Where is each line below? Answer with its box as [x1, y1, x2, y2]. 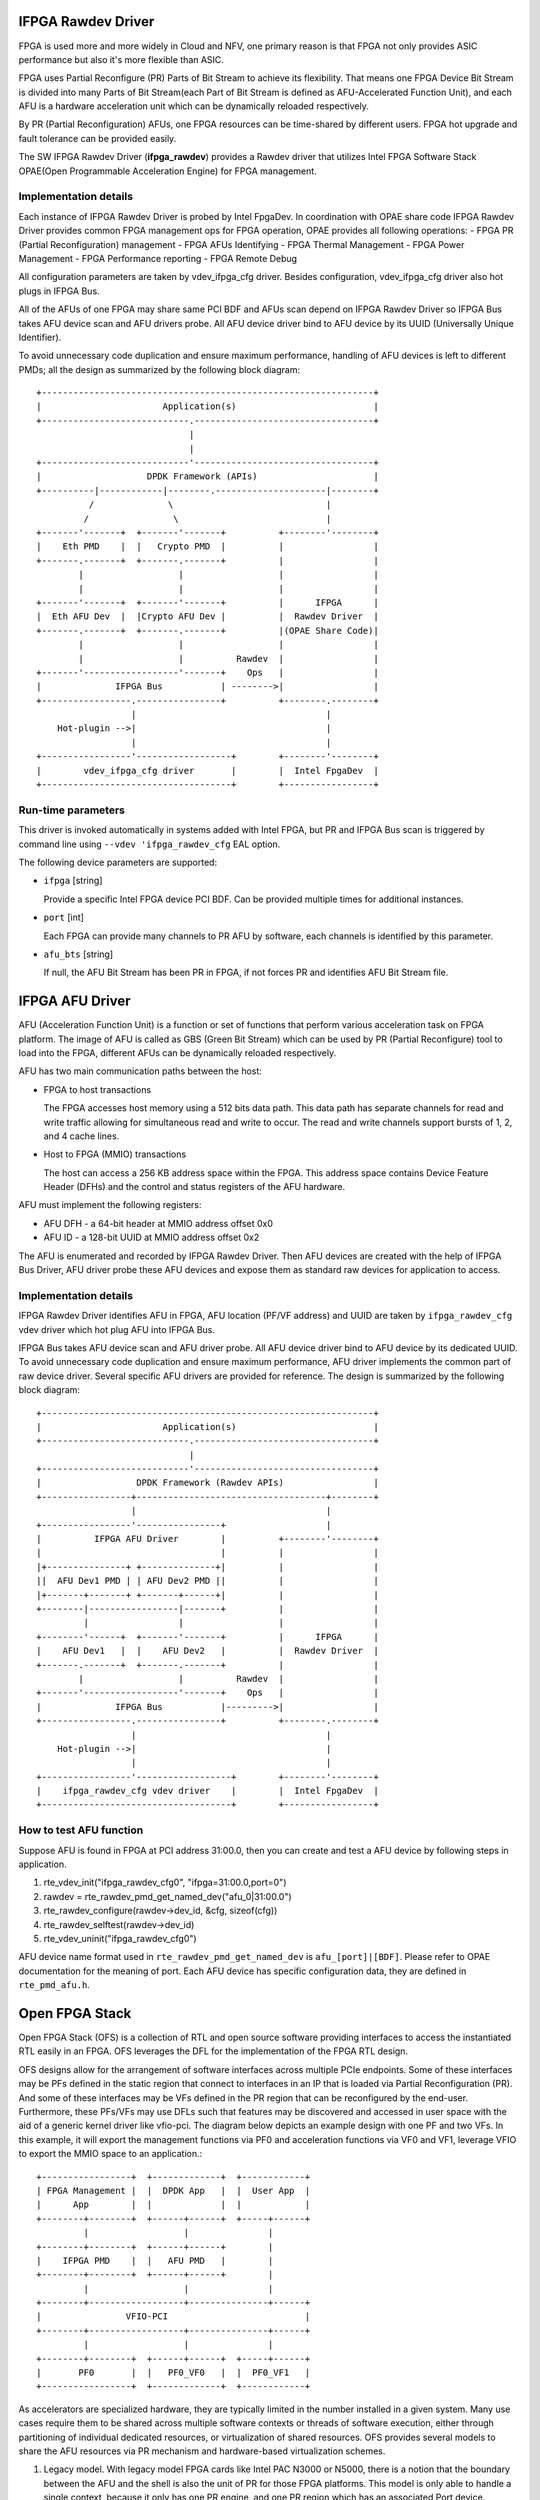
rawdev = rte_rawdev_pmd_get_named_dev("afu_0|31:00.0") [43, 1890, 292, 1902]
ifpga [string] [43, 875, 103, 887]
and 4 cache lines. [43, 1130, 120, 1142]
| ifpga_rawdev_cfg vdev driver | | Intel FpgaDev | [36, 1785, 379, 1797]
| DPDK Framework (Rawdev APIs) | [36, 1477, 379, 1489]
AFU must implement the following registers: [18, 1199, 202, 1211]
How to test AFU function [18, 1823, 144, 1837]
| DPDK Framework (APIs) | [36, 471, 379, 482]
